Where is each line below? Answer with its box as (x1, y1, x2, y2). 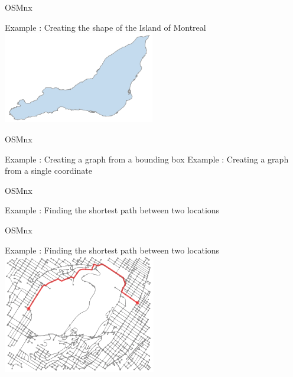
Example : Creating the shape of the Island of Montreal (5, 21, 206, 33)
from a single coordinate (5, 164, 92, 177)
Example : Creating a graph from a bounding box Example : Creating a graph (5, 152, 289, 165)
